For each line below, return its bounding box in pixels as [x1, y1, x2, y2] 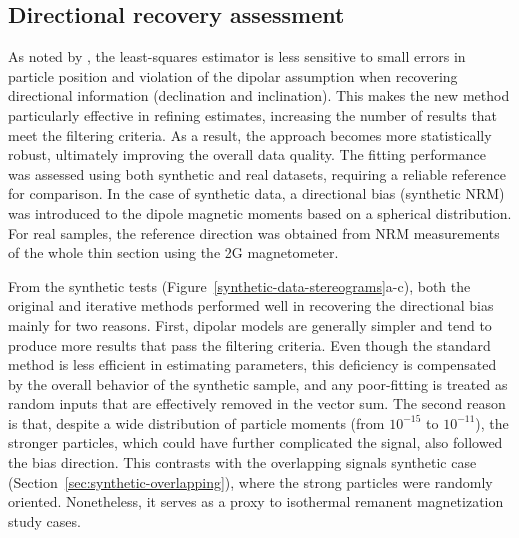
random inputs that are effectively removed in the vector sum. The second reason [8, 393, 506, 414]
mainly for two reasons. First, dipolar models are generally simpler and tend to [8, 314, 492, 335]
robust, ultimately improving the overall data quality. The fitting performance [8, 144, 486, 165]
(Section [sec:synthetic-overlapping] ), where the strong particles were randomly [8, 471, 493, 492]
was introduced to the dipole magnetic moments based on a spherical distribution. [8, 202, 512, 223]
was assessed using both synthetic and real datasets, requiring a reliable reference [8, 163, 506, 184]
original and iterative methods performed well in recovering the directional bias [8, 295, 494, 316]
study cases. [8, 510, 81, 531]
